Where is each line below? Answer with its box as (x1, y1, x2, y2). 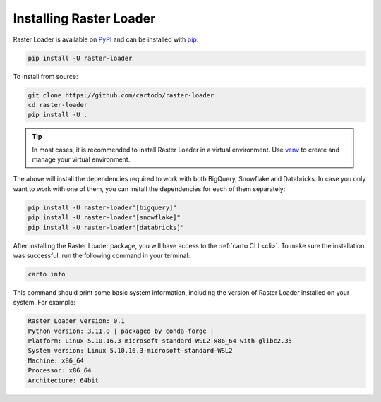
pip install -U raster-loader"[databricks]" (28, 223, 185, 231)
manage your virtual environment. (32, 155, 131, 164)
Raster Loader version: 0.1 (28, 317, 125, 325)
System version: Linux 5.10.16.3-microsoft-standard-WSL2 (28, 346, 233, 355)
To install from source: (13, 72, 78, 80)
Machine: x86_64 (28, 356, 85, 365)
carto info (28, 270, 66, 278)
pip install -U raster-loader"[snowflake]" (28, 214, 181, 221)
